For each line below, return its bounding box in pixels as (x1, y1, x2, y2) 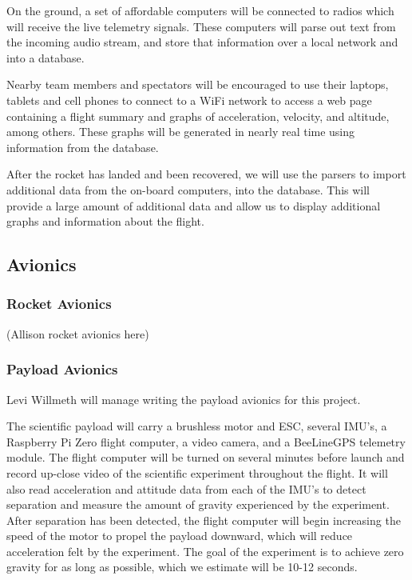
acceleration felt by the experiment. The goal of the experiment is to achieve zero (6, 542, 404, 559)
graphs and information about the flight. (6, 213, 204, 230)
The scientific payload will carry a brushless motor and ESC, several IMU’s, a (6, 418, 387, 434)
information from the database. (6, 138, 159, 155)
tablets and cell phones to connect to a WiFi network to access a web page (6, 91, 372, 108)
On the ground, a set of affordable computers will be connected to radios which (6, 2, 394, 18)
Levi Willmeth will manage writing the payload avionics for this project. (6, 390, 361, 407)
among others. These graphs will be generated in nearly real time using (6, 123, 355, 140)
